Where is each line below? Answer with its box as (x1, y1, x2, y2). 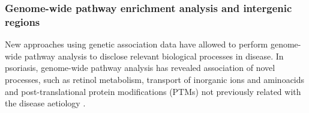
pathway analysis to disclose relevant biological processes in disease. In (24, 49, 284, 62)
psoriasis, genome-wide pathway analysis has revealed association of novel (5, 61, 275, 74)
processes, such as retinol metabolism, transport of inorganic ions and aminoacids (5, 73, 305, 85)
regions (5, 14, 40, 29)
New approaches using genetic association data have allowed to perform (5, 38, 268, 50)
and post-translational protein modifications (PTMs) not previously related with (5, 85, 301, 97)
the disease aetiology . (5, 97, 86, 109)
